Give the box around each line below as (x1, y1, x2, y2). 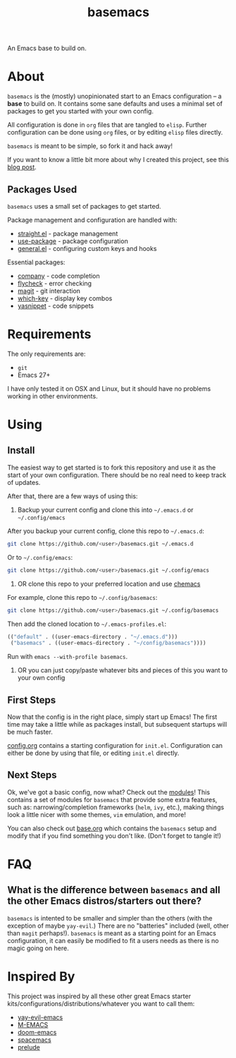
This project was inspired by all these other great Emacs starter (7, 992, 192, 1000)
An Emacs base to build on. (7, 44, 87, 53)
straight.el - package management (17, 229, 118, 238)
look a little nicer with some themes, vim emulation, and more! (7, 810, 187, 818)
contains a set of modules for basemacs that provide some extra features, (7, 795, 218, 804)
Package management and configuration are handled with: (7, 216, 178, 224)
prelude (17, 1042, 40, 1051)
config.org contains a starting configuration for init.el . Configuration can (7, 742, 223, 750)
